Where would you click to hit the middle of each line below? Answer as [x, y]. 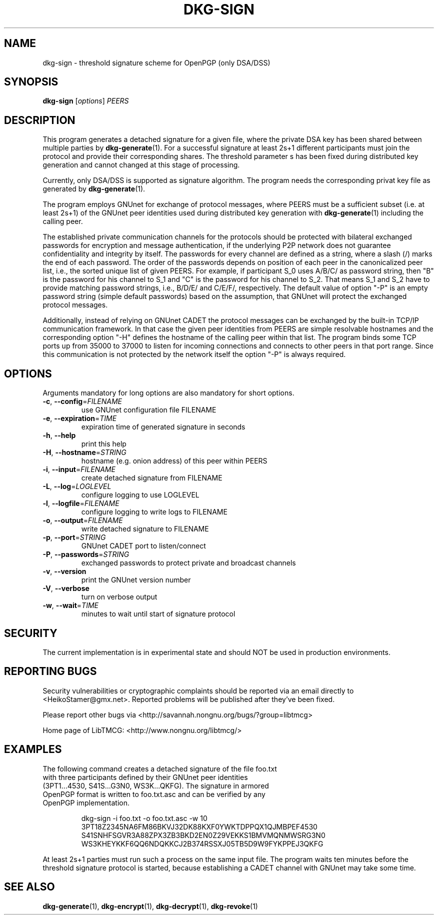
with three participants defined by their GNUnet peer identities [145, 777]
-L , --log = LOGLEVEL [77, 486]
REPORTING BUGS [50, 671]
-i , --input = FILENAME [79, 469]
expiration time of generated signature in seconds [163, 427]
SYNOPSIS [31, 82]
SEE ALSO [29, 887]
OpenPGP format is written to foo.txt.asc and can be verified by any [154, 794]
